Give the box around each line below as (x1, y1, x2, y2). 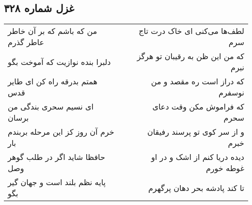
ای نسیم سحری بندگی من (8, 101, 94, 112)
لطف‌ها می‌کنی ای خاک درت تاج (139, 25, 244, 37)
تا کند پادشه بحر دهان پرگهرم (148, 182, 244, 193)
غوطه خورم (205, 162, 244, 174)
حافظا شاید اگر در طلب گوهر (8, 151, 105, 163)
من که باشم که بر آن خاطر (8, 25, 97, 37)
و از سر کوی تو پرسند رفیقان (147, 126, 244, 138)
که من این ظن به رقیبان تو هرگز (137, 50, 244, 62)
